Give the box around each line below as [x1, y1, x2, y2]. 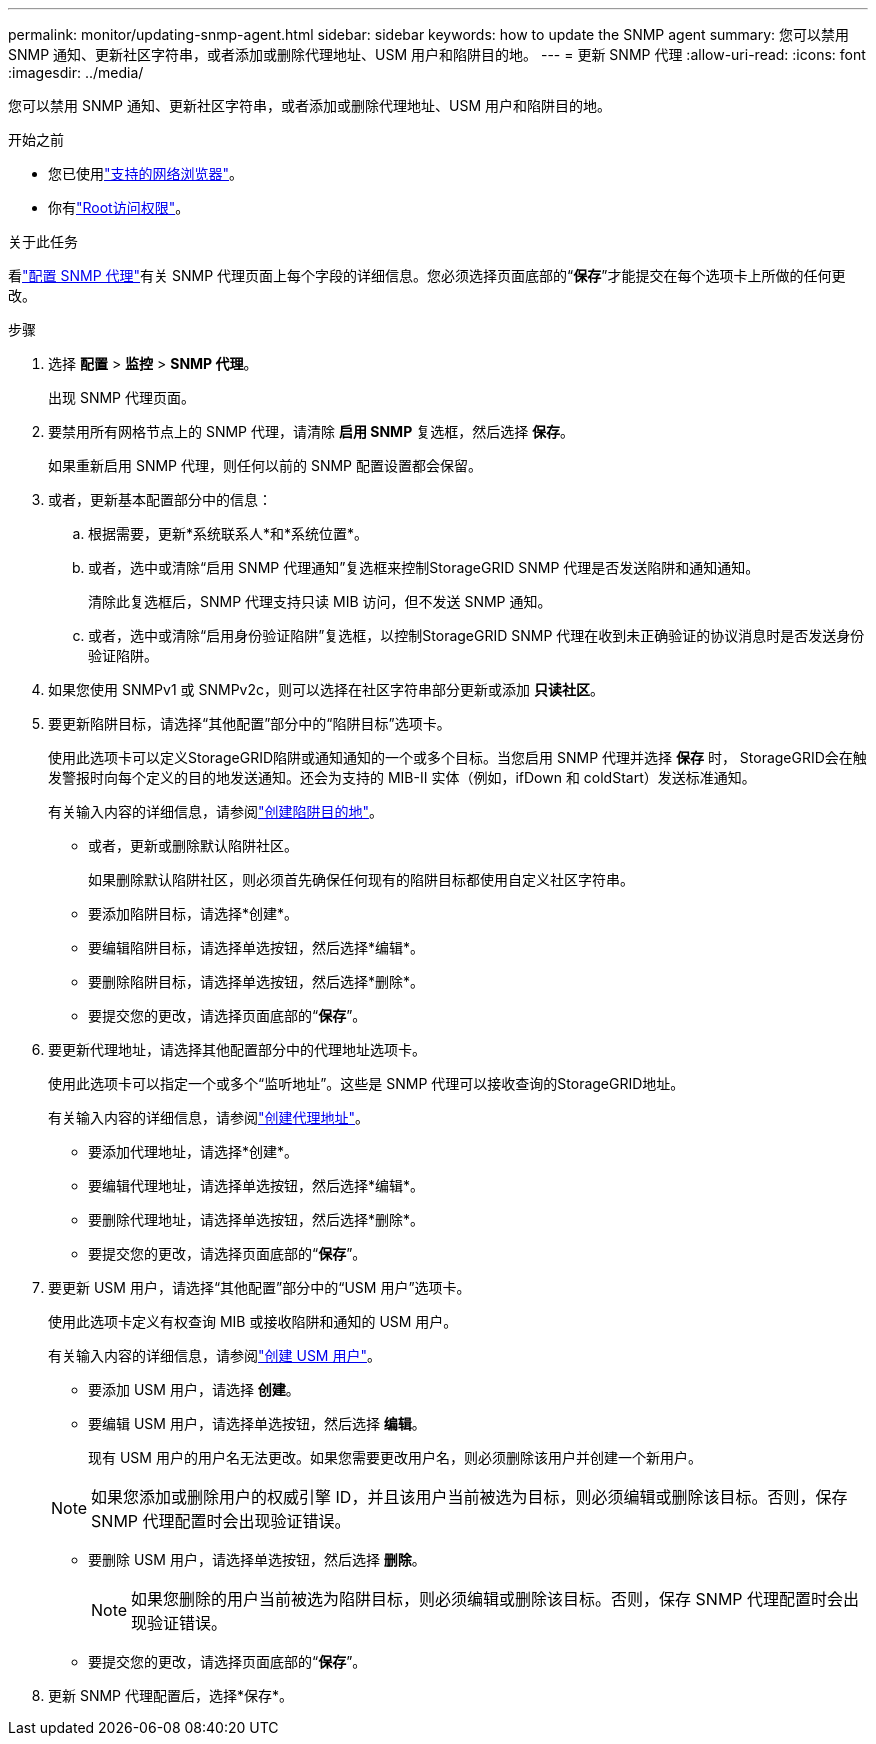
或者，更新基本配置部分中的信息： [48, 491, 272, 508]
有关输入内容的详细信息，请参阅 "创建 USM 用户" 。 [48, 1347, 381, 1364]
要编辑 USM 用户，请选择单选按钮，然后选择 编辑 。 [88, 1415, 426, 1432]
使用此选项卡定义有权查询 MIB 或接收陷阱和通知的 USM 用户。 [48, 1313, 458, 1330]
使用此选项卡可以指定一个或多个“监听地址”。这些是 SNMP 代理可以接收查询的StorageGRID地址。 [48, 1075, 685, 1092]
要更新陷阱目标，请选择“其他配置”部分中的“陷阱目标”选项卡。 [48, 715, 451, 732]
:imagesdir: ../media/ [8, 64, 144, 81]
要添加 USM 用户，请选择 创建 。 [88, 1381, 300, 1398]
